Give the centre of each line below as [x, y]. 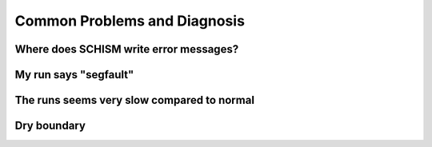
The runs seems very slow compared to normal [135, 100]
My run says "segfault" [74, 75]
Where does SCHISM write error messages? [127, 49]
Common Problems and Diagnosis [130, 21]
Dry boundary [50, 126]
